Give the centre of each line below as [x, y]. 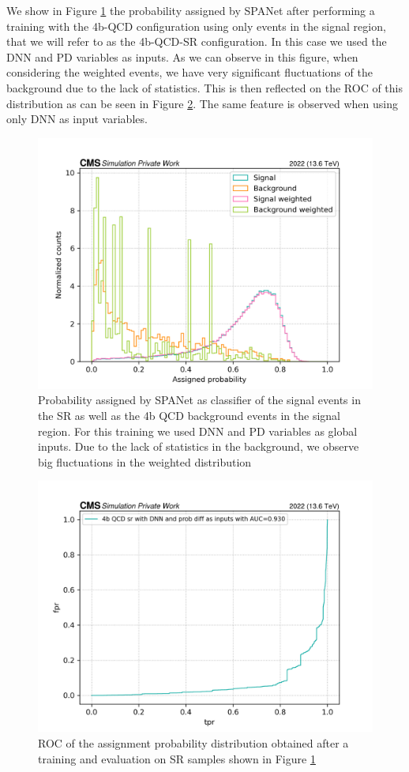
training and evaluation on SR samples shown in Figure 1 [177, 758]
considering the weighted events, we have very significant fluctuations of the [189, 72]
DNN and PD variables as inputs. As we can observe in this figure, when [182, 56]
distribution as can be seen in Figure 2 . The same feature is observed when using [202, 103]
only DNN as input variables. [77, 119]
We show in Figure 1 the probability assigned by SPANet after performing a [191, 10]
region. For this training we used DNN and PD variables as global [198, 431]
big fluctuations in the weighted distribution [145, 461]
